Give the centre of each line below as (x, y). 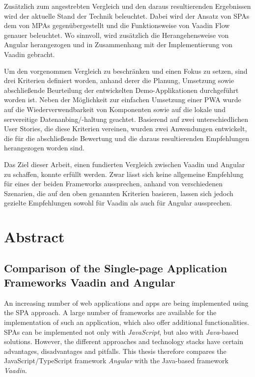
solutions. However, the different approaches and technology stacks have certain (124, 341)
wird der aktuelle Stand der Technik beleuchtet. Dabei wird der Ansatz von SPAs (127, 15)
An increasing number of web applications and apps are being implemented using (126, 303)
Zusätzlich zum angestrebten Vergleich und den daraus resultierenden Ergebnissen (127, 6)
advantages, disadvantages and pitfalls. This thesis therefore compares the (115, 351)
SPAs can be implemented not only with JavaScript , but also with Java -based (121, 332)
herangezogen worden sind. (44, 148)
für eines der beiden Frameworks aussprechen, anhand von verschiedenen (113, 184)
